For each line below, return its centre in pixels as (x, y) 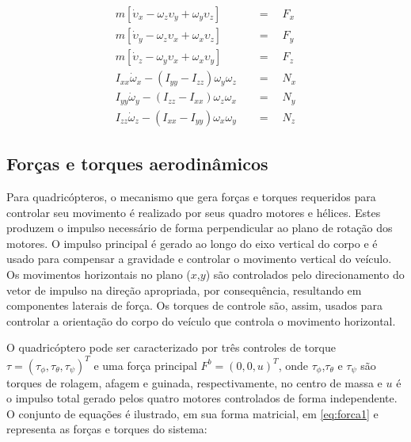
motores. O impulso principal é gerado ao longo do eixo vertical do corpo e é (192, 243)
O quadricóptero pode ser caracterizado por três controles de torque (171, 347)
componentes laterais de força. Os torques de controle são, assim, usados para (194, 305)
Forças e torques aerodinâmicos (137, 164)
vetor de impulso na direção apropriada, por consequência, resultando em (184, 290)
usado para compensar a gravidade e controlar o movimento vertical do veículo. (199, 259)
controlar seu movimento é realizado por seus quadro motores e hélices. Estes (194, 212)
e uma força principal (145, 365)
